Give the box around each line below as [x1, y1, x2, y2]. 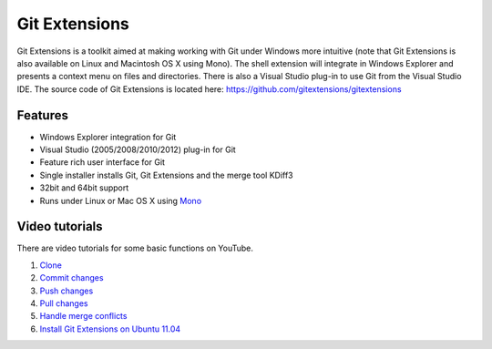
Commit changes [39, 272, 104, 283]
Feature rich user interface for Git [39, 157, 166, 168]
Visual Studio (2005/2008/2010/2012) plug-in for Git [39, 144, 236, 155]
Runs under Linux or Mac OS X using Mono [39, 195, 202, 206]
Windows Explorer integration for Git [39, 131, 177, 142]
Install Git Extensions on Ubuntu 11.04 [39, 323, 181, 334]
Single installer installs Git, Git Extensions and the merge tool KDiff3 [39, 169, 293, 180]
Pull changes [39, 298, 88, 309]
